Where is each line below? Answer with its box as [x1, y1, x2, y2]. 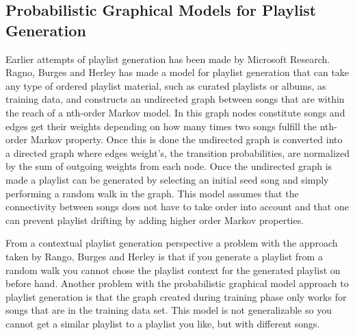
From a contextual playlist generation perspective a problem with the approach [5, 236, 338, 250]
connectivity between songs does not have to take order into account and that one [5, 199, 349, 214]
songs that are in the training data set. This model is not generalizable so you [5, 303, 332, 317]
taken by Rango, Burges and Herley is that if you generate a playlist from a [5, 249, 323, 263]
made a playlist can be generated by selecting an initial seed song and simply [5, 172, 329, 186]
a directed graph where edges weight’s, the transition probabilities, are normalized [5, 145, 350, 160]
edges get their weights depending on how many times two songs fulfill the [5, 119, 317, 133]
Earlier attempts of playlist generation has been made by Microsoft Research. [5, 51, 330, 66]
